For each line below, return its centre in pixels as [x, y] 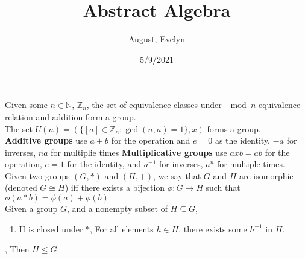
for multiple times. [251, 164]
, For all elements [122, 229]
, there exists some [213, 229]
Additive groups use [46, 140]
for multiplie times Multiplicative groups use [139, 152]
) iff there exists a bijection [115, 187]
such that [223, 187]
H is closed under [51, 229]
